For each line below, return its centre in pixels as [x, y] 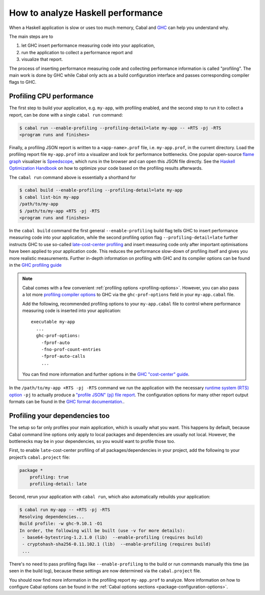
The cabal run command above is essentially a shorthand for [72, 177]
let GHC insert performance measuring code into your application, [88, 46]
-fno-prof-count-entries [71, 349]
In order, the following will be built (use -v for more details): [102, 531]
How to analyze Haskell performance [86, 13]
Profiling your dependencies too [59, 416]
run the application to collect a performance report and [77, 52]
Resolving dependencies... [52, 517]
